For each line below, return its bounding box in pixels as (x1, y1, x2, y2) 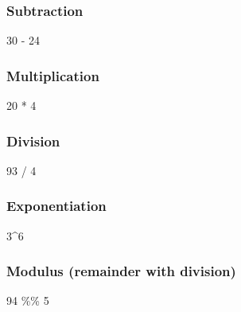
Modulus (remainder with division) (6, 261, 236, 281)
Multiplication (6, 65, 99, 85)
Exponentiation (6, 196, 107, 216)
